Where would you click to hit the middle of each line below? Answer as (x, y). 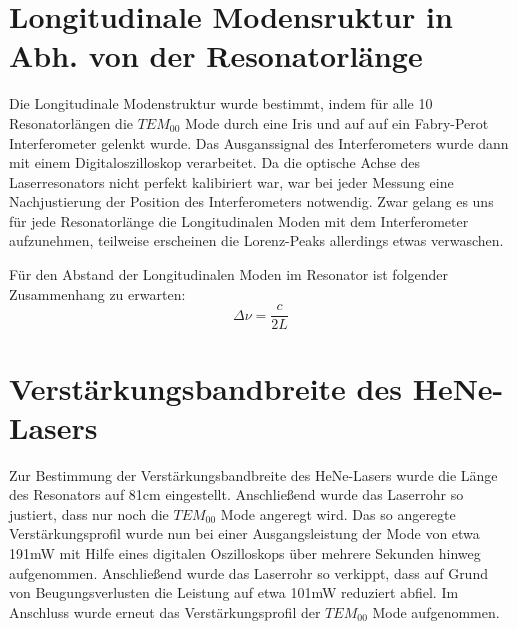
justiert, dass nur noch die (89, 513)
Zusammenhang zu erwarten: (97, 293)
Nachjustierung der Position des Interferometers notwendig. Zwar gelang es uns (251, 201)
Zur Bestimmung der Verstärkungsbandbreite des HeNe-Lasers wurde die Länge (253, 474)
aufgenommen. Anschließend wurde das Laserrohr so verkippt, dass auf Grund (248, 572)
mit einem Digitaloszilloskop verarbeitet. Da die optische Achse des (215, 162)
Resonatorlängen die (71, 122)
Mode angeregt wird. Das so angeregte (338, 513)
